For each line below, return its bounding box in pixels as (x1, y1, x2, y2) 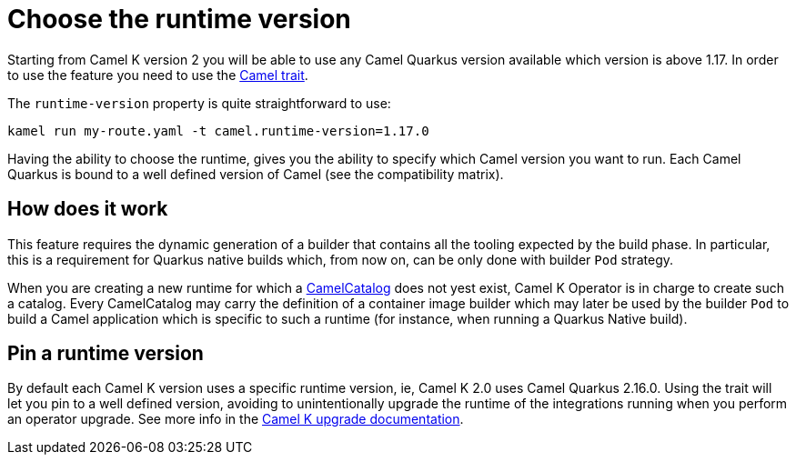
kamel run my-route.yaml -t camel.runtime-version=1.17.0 (7, 123, 429, 138)
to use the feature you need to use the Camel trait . (7, 66, 308, 83)
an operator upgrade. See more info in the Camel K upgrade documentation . (7, 411, 464, 427)
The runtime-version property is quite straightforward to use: (7, 95, 391, 111)
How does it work (7, 197, 168, 221)
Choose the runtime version (7, 4, 351, 35)
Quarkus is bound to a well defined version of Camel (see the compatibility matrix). (7, 166, 504, 182)
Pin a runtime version (7, 342, 204, 366)
